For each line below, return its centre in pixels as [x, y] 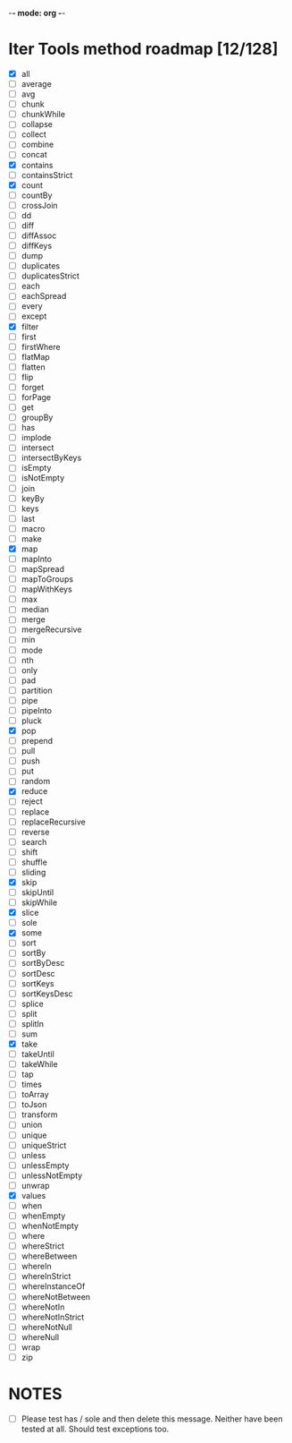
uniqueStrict [44, 1145]
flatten [33, 367]
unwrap [35, 1185]
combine [38, 145]
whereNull [40, 1336]
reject [32, 801]
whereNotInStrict [53, 1317]
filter [30, 327]
